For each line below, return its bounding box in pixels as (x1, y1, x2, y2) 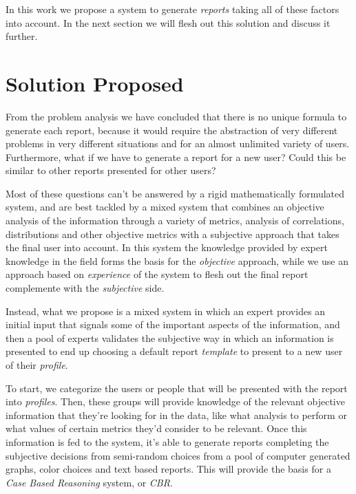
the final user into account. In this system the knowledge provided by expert (6, 240, 328, 255)
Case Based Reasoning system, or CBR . (6, 475, 173, 489)
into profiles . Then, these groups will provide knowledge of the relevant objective (6, 394, 345, 409)
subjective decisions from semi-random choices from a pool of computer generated (6, 448, 350, 462)
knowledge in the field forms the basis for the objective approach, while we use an (6, 253, 348, 268)
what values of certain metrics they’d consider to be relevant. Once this (6, 421, 307, 436)
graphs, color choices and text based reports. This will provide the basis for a (6, 462, 331, 476)
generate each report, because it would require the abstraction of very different (6, 122, 338, 137)
